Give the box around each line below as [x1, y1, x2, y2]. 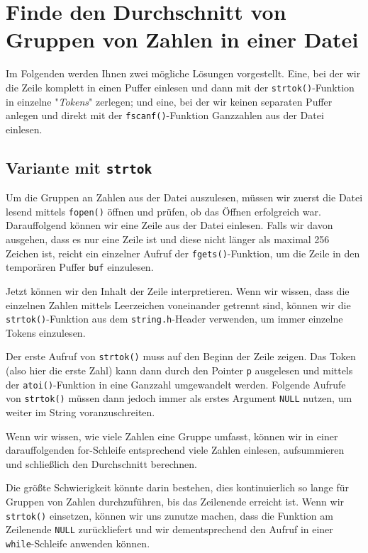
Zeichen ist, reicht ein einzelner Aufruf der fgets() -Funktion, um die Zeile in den [6, 245, 360, 260]
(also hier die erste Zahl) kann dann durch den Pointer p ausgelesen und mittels [6, 363, 353, 378]
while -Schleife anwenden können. [6, 535, 150, 550]
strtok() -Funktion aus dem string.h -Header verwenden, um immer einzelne [6, 311, 343, 326]
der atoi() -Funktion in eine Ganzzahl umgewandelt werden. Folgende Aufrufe [6, 376, 346, 391]
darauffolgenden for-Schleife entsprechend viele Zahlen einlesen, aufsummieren [6, 442, 345, 457]
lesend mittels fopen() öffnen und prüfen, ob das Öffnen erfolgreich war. [6, 203, 321, 218]
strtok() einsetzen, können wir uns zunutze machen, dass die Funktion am [6, 508, 333, 523]
